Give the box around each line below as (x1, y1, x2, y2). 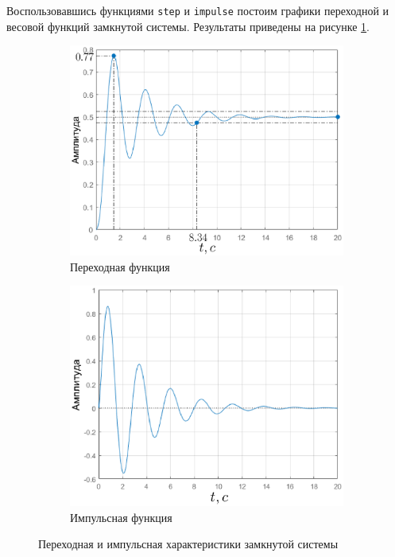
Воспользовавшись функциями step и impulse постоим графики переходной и (6, 2, 389, 18)
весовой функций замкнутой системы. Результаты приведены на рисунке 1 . (6, 18, 370, 34)
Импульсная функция (70, 508, 172, 525)
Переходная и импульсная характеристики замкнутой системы (38, 536, 339, 552)
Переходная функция (70, 258, 170, 275)
